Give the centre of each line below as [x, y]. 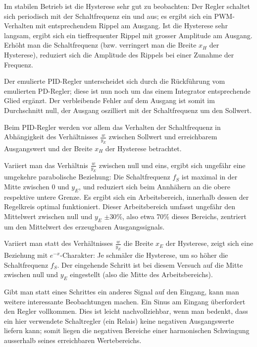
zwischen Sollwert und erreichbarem [163, 137]
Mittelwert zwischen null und [48, 216]
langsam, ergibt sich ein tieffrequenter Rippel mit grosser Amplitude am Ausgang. [128, 35]
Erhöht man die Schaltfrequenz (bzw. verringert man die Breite [100, 45]
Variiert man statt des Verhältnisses [58, 243]
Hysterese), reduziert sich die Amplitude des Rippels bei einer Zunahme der [119, 54]
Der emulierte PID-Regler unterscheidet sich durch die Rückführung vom [115, 81]
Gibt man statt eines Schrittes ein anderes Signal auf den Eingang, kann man [122, 292]
